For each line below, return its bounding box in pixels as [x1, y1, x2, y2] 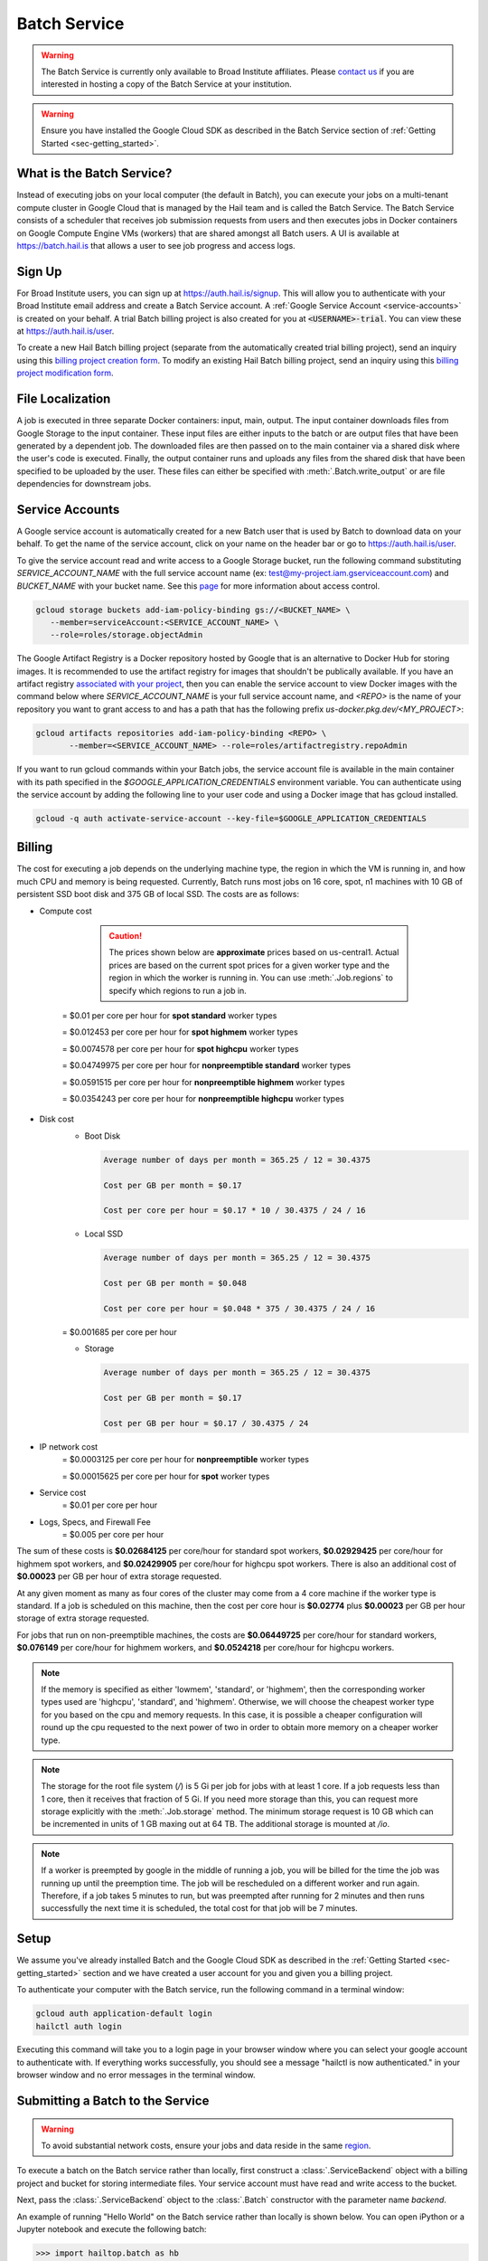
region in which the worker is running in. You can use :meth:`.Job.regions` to [108, 972, 393, 983]
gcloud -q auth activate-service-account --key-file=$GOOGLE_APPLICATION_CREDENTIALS [35, 813, 427, 823]
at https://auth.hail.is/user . [16, 326, 115, 336]
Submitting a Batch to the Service [16, 2094, 210, 2109]
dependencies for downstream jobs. [16, 478, 152, 489]
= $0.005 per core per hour [61, 1529, 164, 1540]
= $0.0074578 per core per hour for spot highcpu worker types [61, 1043, 299, 1054]
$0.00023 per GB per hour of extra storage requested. [16, 1571, 221, 1582]
